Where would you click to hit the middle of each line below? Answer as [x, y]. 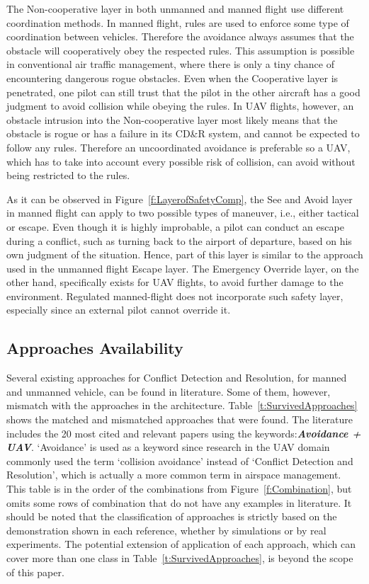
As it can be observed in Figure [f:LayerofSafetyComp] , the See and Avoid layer [180, 199]
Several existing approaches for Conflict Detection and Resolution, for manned [177, 378]
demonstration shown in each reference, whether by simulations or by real [166, 530]
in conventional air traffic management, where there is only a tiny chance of [170, 64]
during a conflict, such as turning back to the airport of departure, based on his [179, 240]
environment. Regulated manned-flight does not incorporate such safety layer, [175, 296]
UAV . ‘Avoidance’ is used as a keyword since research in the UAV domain [168, 447]
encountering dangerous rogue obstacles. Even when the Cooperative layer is [172, 78]
